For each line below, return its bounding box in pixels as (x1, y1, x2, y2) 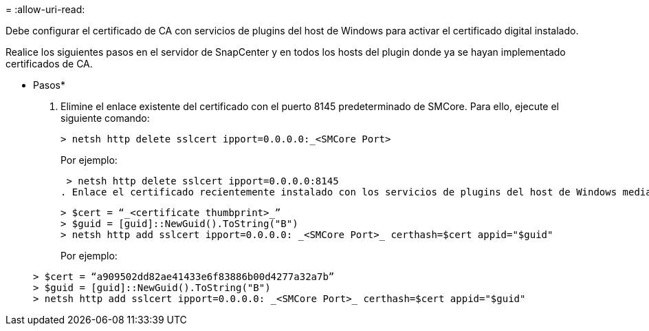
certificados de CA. (5, 58, 93, 70)
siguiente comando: (60, 112, 150, 124)
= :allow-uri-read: (5, 3, 85, 15)
